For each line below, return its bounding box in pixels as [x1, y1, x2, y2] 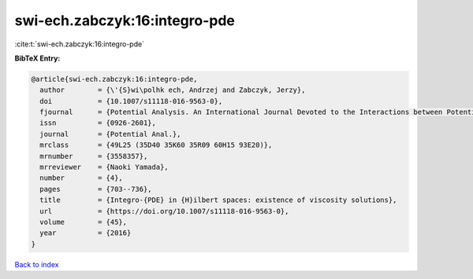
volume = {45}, [39, 218, 128, 226]
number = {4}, [39, 174, 124, 182]
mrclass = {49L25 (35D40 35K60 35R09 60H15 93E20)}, [39, 141, 273, 149]
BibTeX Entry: [14, 53, 61, 63]
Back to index [14, 259, 59, 269]
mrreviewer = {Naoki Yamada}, [39, 163, 169, 172]
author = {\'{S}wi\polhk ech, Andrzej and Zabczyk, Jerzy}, [39, 86, 306, 94]
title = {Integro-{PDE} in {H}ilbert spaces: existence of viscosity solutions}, [39, 196, 397, 204]
